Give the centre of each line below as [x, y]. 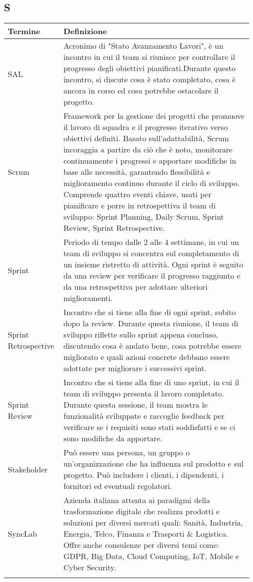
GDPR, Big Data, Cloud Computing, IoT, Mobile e [151, 556]
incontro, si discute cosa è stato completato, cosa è [150, 79]
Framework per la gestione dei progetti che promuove [154, 116]
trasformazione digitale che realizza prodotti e [142, 511]
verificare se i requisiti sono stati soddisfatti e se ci [149, 427]
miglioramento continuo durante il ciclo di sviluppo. [152, 183]
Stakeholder [28, 469]
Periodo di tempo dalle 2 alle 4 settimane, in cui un [151, 242]
